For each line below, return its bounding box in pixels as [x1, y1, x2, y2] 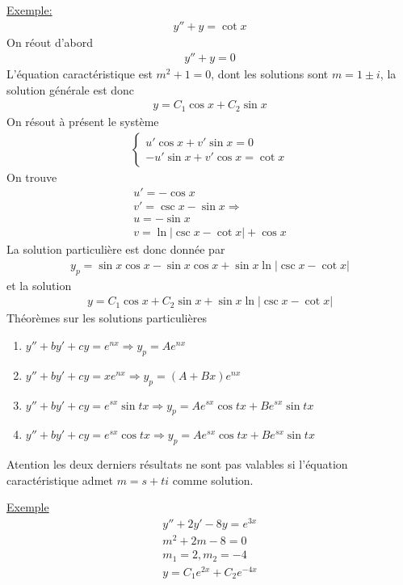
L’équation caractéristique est [6, 65, 153, 82]
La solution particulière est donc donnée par [6, 241, 225, 258]
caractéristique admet [6, 471, 113, 488]
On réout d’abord [6, 33, 94, 50]
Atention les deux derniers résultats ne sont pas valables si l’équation [6, 456, 348, 473]
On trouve [6, 168, 57, 185]
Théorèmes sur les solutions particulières [6, 309, 207, 326]
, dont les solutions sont [211, 65, 329, 82]
